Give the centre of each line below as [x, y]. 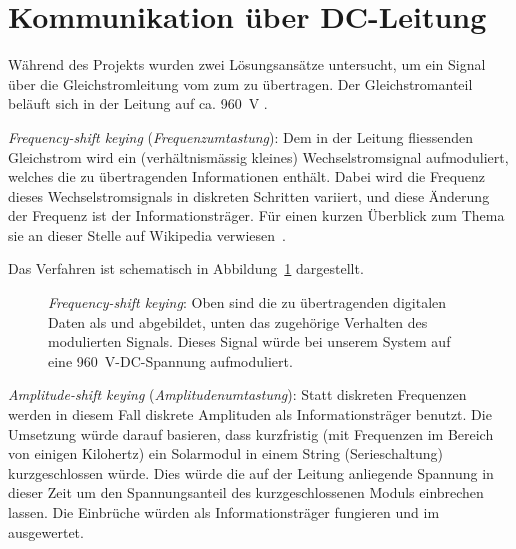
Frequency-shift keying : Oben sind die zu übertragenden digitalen [247, 302]
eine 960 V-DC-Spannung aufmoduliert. [170, 360]
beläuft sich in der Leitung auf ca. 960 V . [138, 103]
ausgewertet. [46, 531]
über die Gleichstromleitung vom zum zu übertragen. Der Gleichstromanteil [240, 83]
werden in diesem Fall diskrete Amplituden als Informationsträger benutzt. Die [250, 414]
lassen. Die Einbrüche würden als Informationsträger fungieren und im [224, 512]
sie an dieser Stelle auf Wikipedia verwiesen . [147, 234]
